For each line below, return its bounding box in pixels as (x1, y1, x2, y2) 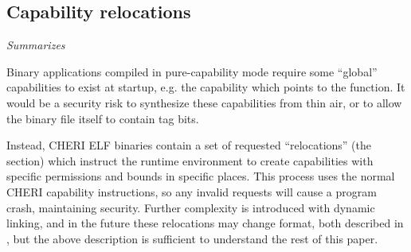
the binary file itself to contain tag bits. (6, 110, 199, 126)
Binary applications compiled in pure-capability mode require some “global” (6, 63, 378, 79)
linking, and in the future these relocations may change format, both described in (6, 215, 404, 231)
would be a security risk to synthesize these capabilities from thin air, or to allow (6, 94, 402, 110)
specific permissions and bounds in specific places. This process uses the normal (6, 168, 395, 184)
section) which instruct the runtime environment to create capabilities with (6, 152, 374, 169)
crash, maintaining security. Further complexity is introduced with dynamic (6, 199, 375, 215)
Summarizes (6, 37, 65, 53)
